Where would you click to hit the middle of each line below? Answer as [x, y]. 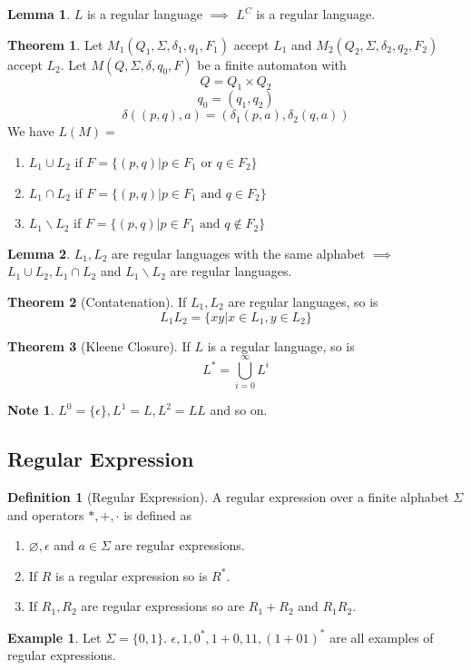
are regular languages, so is [303, 301]
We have [31, 131]
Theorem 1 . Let [55, 44]
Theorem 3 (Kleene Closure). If [99, 345]
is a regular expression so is [132, 575]
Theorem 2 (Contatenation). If [97, 301]
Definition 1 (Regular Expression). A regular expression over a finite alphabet [228, 497]
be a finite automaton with [272, 64]
